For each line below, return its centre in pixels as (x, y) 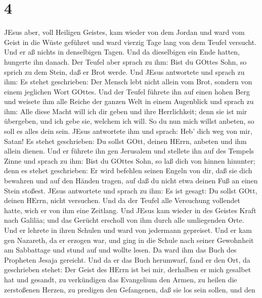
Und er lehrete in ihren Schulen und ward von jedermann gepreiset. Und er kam (128, 230)
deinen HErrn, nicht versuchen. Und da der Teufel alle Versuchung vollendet (122, 200)
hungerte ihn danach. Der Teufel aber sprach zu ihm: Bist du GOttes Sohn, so (125, 61)
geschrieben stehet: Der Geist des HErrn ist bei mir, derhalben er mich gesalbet (128, 269)
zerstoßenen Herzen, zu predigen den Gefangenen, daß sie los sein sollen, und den (130, 289)
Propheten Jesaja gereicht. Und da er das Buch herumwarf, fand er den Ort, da (127, 259)
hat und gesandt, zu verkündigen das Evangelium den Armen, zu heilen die (121, 279)
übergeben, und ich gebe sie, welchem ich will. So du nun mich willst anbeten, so (129, 121)
